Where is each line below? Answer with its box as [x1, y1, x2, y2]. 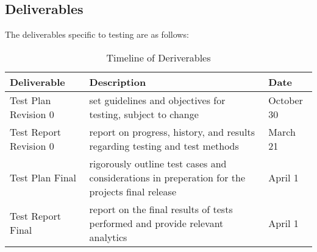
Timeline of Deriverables [106, 50, 211, 65]
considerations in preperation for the [89, 170, 246, 184]
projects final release [89, 184, 177, 198]
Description [89, 74, 146, 89]
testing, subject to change [89, 107, 199, 121]
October [268, 93, 303, 107]
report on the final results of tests [89, 201, 233, 216]
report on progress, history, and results [89, 124, 255, 139]
